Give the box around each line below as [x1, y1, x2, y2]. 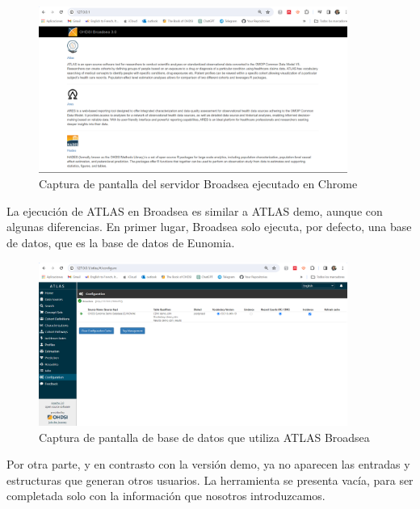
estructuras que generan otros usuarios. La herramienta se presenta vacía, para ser [6, 471, 414, 488]
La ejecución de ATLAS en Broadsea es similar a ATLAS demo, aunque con [6, 202, 383, 219]
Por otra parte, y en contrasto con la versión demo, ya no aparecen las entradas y [6, 456, 410, 473]
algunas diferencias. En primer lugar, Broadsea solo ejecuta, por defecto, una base [6, 218, 412, 235]
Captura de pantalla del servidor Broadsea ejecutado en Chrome [39, 175, 358, 192]
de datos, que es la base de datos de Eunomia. [6, 234, 235, 251]
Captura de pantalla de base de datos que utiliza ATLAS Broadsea [39, 428, 370, 445]
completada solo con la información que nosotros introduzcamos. [6, 487, 325, 504]
